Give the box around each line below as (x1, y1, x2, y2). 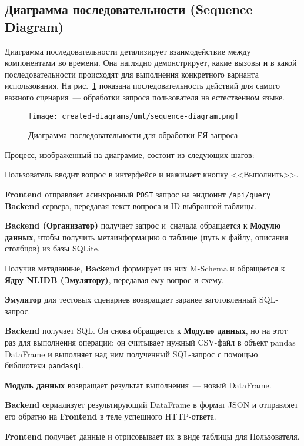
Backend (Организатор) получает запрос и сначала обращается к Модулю (5, 219, 281, 232)
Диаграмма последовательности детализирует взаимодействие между (5, 45, 251, 57)
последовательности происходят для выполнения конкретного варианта (5, 68, 259, 80)
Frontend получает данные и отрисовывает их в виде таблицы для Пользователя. (5, 430, 300, 442)
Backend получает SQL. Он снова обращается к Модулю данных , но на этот (5, 324, 288, 337)
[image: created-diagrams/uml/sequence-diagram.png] (28, 112, 239, 120)
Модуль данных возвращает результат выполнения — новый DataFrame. (5, 378, 272, 391)
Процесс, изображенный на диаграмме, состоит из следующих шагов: (5, 148, 255, 160)
